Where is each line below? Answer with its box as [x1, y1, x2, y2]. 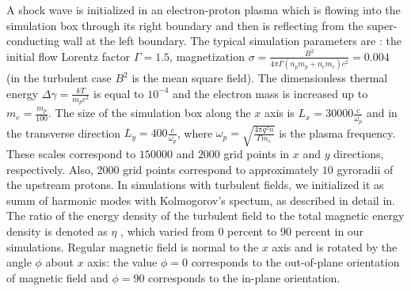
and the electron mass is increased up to [173, 85, 368, 101]
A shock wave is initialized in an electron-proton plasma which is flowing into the [6, 2, 401, 17]
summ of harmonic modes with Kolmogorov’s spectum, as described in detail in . [6, 191, 395, 208]
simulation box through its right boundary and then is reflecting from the [6, 17, 363, 33]
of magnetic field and [6, 269, 108, 285]
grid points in [223, 145, 290, 162]
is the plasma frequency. [279, 124, 396, 141]
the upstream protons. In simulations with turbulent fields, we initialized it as [6, 176, 384, 193]
